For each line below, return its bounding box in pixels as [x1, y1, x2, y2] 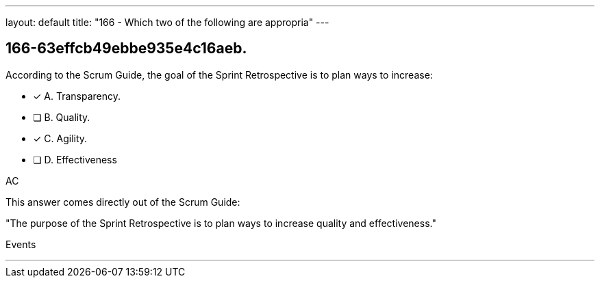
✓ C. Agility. [33, 132, 88, 144]
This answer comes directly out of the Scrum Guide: [5, 196, 240, 208]
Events [5, 238, 36, 250]
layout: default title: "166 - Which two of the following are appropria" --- [5, 16, 329, 28]
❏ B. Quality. [33, 111, 90, 123]
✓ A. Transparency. [33, 90, 121, 102]
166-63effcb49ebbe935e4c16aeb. [5, 40, 247, 57]
